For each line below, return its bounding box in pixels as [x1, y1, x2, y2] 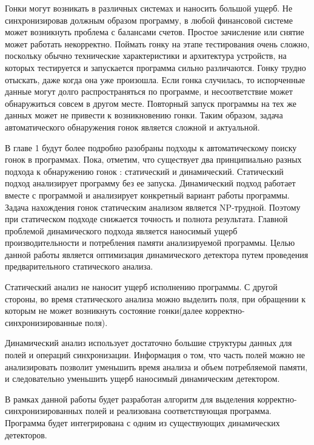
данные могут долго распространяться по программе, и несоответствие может [5, 85, 293, 98]
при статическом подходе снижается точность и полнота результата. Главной [5, 212, 288, 225]
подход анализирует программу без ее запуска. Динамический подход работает [5, 177, 296, 189]
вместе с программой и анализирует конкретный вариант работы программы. [5, 188, 290, 201]
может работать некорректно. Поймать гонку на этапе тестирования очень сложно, [5, 37, 310, 50]
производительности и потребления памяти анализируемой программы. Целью [5, 236, 295, 249]
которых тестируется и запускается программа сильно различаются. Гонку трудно [5, 61, 306, 73]
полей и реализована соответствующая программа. [85, 404, 272, 417]
